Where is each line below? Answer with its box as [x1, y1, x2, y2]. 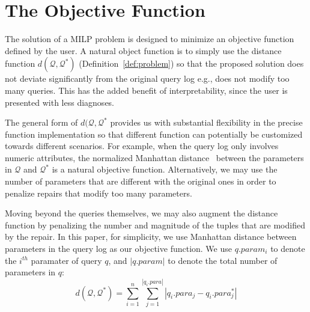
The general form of [5, 116, 78, 129]
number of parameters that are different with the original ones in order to [5, 175, 276, 188]
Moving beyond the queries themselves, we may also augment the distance [5, 207, 278, 219]
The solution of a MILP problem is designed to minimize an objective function [5, 32, 294, 45]
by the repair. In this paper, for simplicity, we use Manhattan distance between [5, 230, 297, 243]
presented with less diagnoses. [5, 96, 115, 108]
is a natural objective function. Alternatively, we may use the [52, 163, 278, 176]
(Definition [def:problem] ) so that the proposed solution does [79, 57, 304, 70]
